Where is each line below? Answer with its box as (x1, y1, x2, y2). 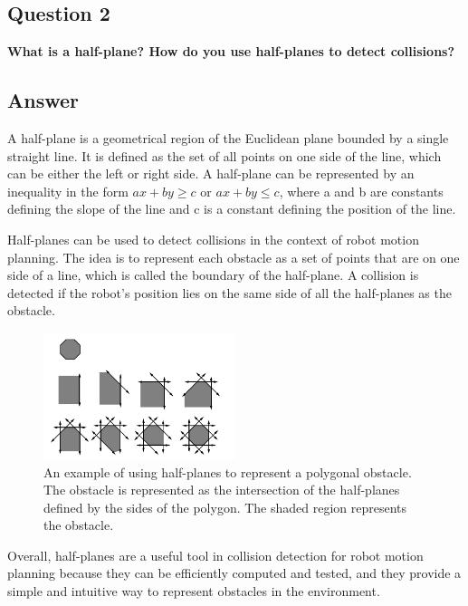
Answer (7, 86, 80, 114)
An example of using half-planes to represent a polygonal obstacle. (43, 462, 412, 481)
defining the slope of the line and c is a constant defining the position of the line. (7, 199, 456, 218)
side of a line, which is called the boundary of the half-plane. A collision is (7, 265, 419, 284)
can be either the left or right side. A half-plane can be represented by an (7, 164, 415, 183)
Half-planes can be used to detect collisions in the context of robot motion (7, 229, 419, 248)
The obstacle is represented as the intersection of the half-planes (43, 480, 400, 499)
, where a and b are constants (279, 181, 444, 200)
